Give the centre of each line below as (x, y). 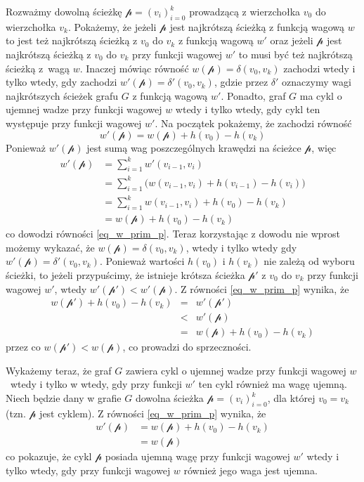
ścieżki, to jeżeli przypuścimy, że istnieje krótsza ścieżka (125, 274)
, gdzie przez (241, 82)
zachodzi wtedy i (319, 68)
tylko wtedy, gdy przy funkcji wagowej (88, 470)
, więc (324, 147)
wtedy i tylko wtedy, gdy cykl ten (248, 109)
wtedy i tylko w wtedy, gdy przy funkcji (96, 384)
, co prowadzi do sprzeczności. (187, 347)
